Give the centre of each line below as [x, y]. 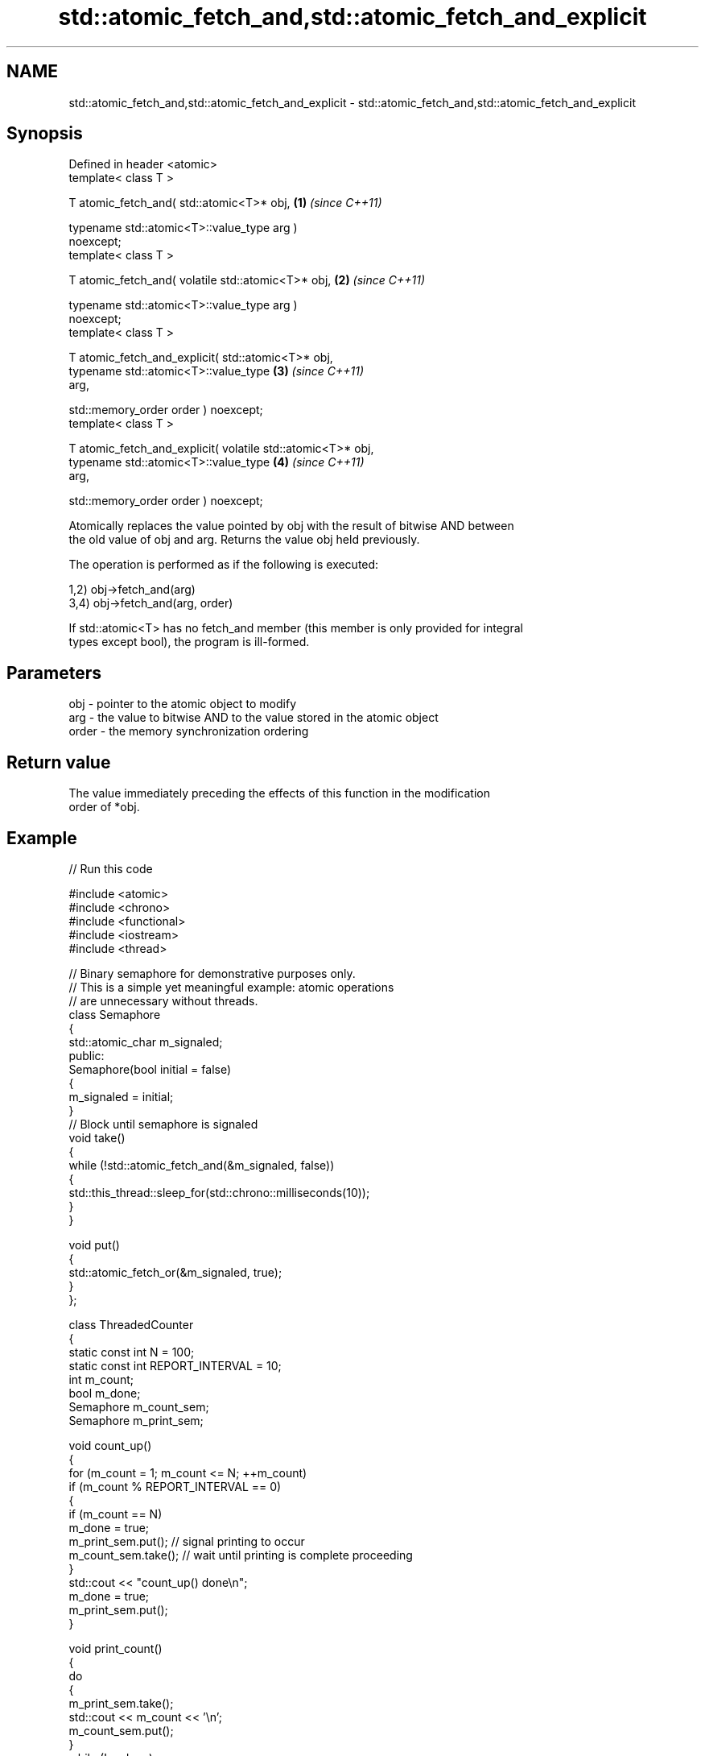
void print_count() [115, 1648]
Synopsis [45, 134]
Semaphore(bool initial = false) [150, 1069]
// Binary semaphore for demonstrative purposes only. [212, 973]
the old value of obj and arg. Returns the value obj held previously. [244, 540]
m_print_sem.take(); [121, 1703]
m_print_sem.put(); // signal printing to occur [187, 1541]
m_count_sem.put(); [121, 1730]
